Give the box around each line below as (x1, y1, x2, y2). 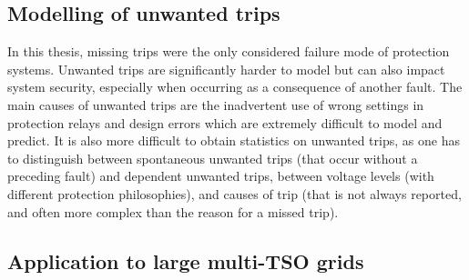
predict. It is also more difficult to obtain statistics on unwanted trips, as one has (7, 131, 460, 150)
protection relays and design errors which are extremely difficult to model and (7, 113, 443, 132)
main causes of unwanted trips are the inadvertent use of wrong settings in (7, 95, 424, 114)
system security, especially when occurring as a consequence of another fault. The (7, 77, 463, 96)
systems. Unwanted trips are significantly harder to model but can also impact (7, 59, 445, 78)
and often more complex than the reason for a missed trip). (7, 202, 339, 221)
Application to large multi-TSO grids (7, 246, 364, 275)
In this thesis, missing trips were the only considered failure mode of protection (7, 42, 450, 61)
